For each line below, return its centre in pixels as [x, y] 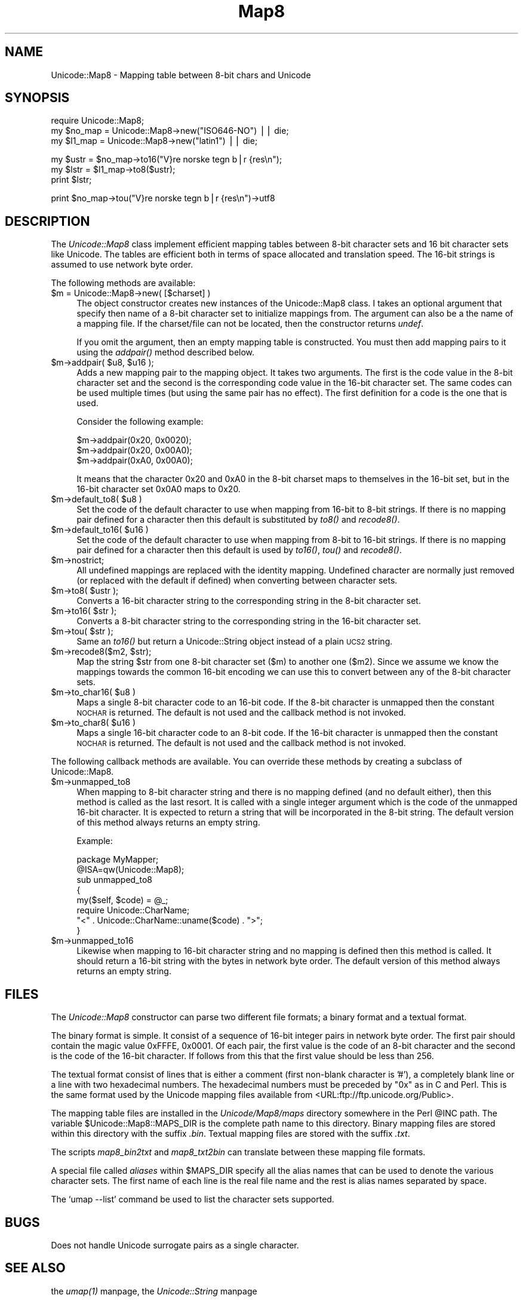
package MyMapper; [118, 860]
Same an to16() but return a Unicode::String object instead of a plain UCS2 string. [235, 642]
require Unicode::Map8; [98, 121]
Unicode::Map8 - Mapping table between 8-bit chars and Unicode [181, 75]
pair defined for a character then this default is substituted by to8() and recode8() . [238, 520]
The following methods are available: [123, 283]
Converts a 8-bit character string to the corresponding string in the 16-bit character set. [249, 621]
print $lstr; [71, 180]
